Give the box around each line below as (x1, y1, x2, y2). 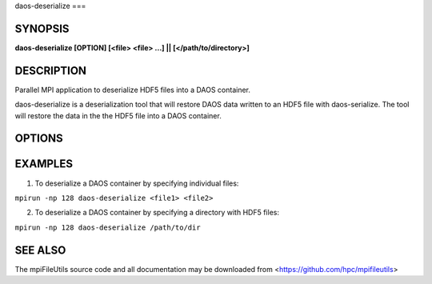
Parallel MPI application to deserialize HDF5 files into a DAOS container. (14, 85, 251, 94)
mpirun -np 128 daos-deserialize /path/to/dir (14, 222, 201, 232)
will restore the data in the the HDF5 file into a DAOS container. (14, 110, 222, 120)
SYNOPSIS (14, 22, 70, 35)
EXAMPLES (14, 157, 74, 171)
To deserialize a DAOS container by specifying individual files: (34, 178, 239, 188)
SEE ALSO (14, 243, 66, 257)
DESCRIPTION (14, 64, 87, 78)
